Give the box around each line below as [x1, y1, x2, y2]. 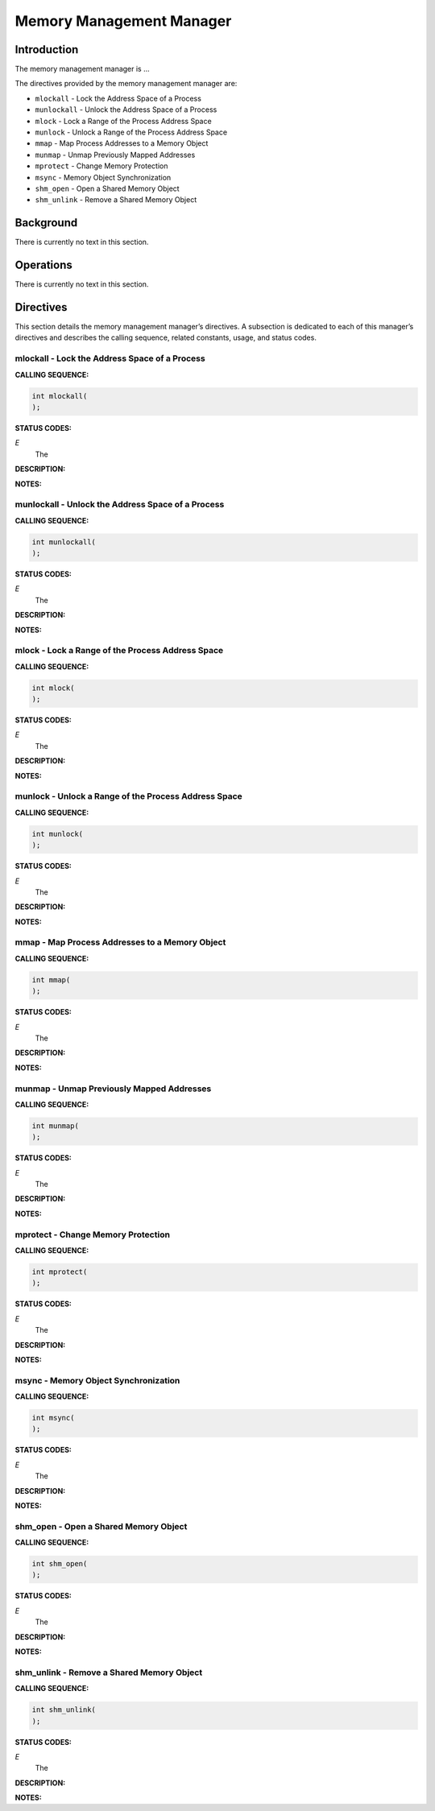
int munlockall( [31, 537, 97, 547]
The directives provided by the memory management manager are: [14, 79, 238, 89]
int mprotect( [31, 1267, 88, 1276]
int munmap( [31, 1121, 80, 1131]
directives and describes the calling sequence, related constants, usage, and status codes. [14, 333, 317, 342]
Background [14, 216, 78, 229]
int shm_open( [31, 1559, 88, 1569]
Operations [14, 258, 72, 272]
